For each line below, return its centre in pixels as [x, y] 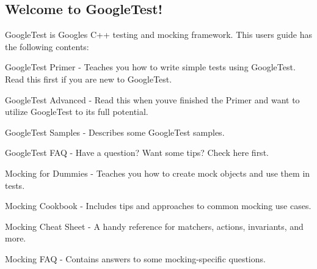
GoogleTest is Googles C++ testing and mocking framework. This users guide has [158, 35]
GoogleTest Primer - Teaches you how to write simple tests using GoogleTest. [150, 67]
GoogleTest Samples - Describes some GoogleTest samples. [115, 132]
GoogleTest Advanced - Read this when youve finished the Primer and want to [152, 99]
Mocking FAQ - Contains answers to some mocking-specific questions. [135, 258]
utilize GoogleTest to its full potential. [77, 112]
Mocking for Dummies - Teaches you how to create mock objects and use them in [158, 173]
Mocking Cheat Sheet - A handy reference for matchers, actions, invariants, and [154, 226]
